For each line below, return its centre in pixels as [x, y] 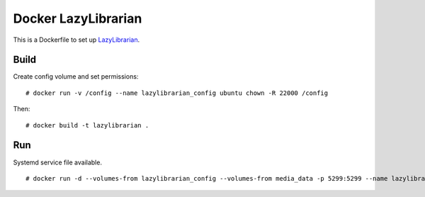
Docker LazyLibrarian [78, 18]
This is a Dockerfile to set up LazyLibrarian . [76, 40]
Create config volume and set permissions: [76, 77]
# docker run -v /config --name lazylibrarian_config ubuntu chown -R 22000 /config [177, 93]
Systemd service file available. [58, 162]
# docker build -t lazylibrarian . [87, 125]
